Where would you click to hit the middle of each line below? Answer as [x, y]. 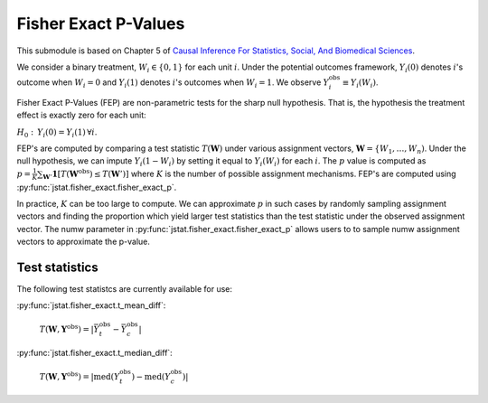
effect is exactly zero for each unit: [81, 115]
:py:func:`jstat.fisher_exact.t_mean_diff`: [91, 305]
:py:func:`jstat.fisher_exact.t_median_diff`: [95, 353]
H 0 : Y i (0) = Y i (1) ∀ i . [57, 133]
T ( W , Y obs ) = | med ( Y [80, 375]
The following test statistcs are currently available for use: [125, 289]
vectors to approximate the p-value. [84, 242]
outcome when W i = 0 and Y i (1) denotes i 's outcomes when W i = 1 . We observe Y [173, 83]
